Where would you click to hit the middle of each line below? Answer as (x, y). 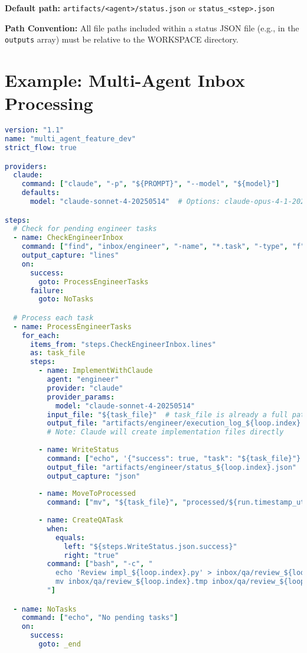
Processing (49, 103)
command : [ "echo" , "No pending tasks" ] (100, 618)
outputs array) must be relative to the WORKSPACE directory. (122, 39)
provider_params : (81, 397)
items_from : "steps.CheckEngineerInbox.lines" (123, 344)
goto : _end (60, 644)
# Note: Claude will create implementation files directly (165, 432)
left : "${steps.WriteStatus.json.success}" (151, 546)
